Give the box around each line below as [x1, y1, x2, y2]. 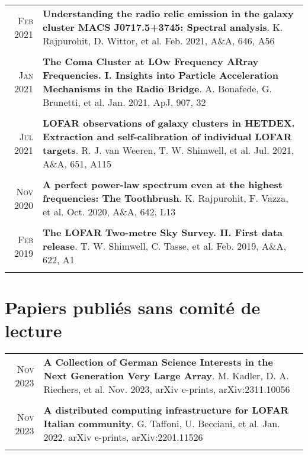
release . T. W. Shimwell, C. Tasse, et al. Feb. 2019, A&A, [43, 239, 287, 253]
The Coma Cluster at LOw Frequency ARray [43, 54, 259, 68]
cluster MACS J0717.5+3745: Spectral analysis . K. [43, 20, 283, 34]
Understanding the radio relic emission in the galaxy [43, 7, 294, 20]
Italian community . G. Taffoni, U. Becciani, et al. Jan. [43, 417, 280, 431]
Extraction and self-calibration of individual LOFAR [43, 130, 292, 143]
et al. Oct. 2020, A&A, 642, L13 [43, 205, 176, 218]
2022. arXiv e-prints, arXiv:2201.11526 [43, 430, 203, 444]
